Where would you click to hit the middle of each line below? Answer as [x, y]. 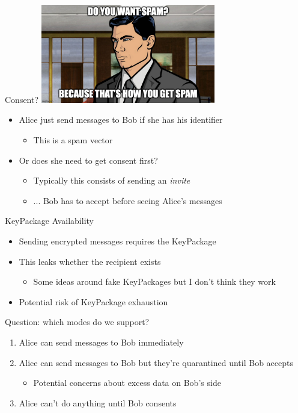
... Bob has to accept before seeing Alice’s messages [128, 200]
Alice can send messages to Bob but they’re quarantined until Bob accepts [156, 362]
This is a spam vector [73, 140]
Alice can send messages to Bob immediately [101, 342]
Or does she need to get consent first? [88, 160]
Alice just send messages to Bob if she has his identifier [121, 120]
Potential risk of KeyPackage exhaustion [93, 301]
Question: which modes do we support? [77, 322]
